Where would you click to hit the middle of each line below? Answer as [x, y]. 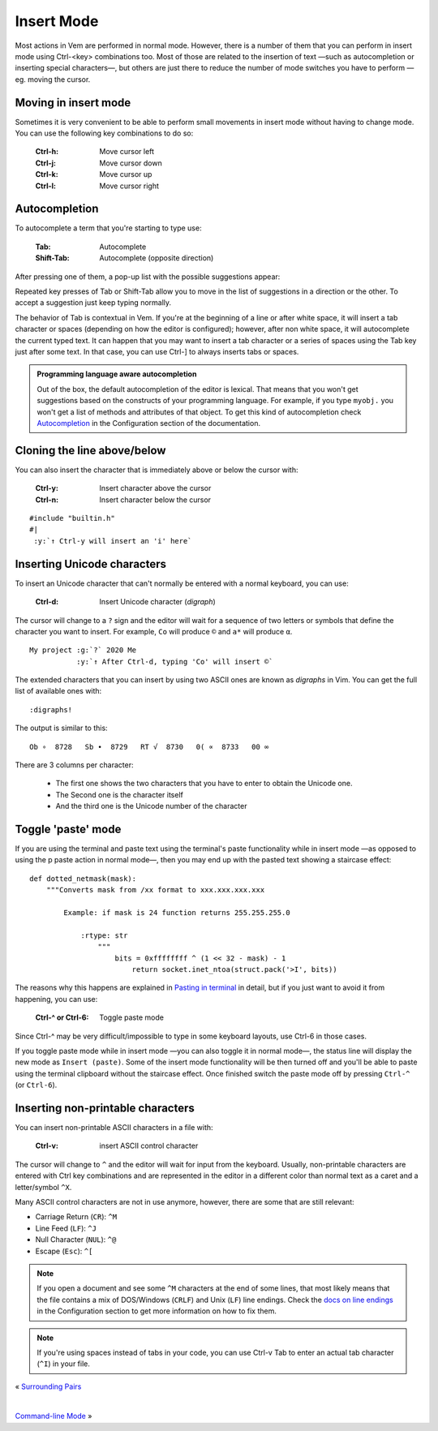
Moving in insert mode [73, 103]
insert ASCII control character [149, 1146]
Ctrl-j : [46, 163]
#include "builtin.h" [72, 518]
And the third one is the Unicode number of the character [151, 806]
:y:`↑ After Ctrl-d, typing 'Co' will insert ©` [174, 662]
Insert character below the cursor [155, 500]
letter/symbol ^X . [43, 1187]
